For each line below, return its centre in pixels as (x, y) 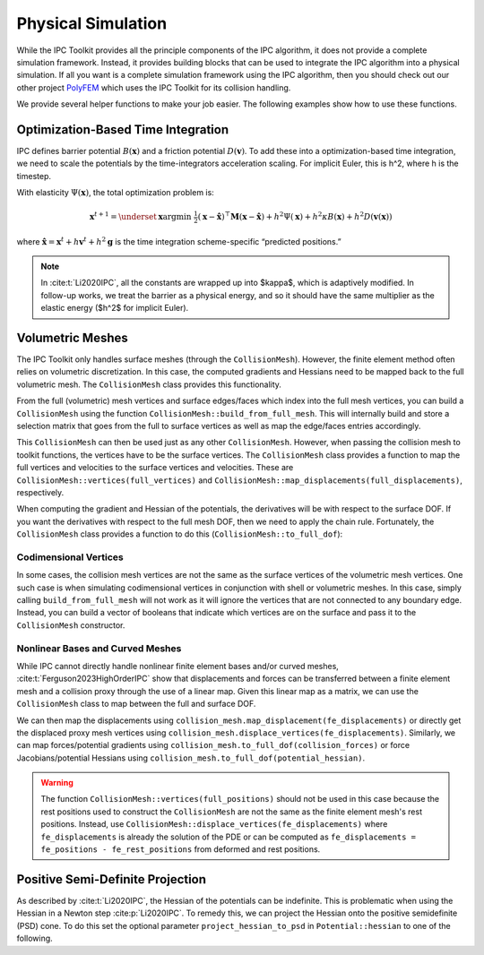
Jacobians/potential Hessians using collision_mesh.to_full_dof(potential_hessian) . (191, 758)
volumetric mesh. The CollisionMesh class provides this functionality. (149, 384)
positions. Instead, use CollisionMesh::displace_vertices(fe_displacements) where (214, 824)
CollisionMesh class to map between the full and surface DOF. (136, 704)
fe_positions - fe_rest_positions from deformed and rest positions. (181, 849)
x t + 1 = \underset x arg (133, 216)
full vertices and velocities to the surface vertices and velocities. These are (155, 468)
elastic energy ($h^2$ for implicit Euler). (115, 308)
